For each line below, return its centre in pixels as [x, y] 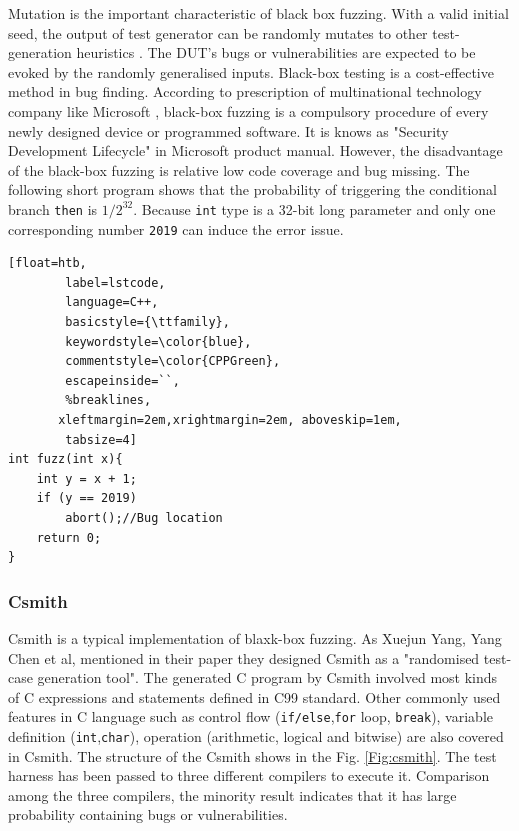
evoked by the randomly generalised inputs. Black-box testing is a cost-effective [251, 71]
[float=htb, [47, 263]
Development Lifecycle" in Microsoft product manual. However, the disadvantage [255, 150]
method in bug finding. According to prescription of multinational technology [245, 91]
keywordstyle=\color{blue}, [158, 341]
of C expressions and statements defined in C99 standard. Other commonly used [254, 696]
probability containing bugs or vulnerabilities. [148, 814]
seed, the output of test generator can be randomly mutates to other [218, 32]
